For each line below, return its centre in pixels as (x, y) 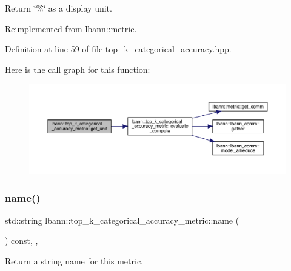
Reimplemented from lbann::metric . (71, 28)
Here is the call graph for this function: (78, 69)
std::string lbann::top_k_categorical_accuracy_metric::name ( (122, 220)
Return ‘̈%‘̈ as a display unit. (59, 8)
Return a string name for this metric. (74, 261)
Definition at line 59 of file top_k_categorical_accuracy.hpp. (118, 49)
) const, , (22, 240)
